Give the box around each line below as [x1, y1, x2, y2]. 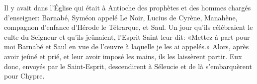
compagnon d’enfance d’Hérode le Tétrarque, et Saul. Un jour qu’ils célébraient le [4, 22, 253, 32]
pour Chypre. [4, 71, 45, 81]
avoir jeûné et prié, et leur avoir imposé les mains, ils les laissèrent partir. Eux [4, 51, 242, 61]
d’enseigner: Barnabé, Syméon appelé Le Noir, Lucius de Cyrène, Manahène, [4, 12, 238, 22]
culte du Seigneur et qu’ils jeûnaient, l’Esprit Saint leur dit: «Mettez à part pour [4, 31, 250, 42]
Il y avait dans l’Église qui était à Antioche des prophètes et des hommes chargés [4, 2, 251, 12]
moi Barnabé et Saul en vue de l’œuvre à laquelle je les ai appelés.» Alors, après [4, 41, 249, 52]
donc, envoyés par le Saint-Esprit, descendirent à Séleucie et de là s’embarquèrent [4, 61, 252, 71]
